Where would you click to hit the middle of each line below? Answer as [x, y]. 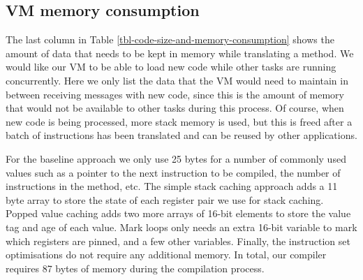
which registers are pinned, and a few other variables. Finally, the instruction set [178, 241]
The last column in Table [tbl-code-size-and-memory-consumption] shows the [170, 39]
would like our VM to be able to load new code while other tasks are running [171, 67]
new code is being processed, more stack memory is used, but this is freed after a [179, 121]
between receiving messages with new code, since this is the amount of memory [175, 94]
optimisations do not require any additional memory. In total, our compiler [166, 255]
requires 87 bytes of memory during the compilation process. [135, 268]
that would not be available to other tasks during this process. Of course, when [175, 108]
